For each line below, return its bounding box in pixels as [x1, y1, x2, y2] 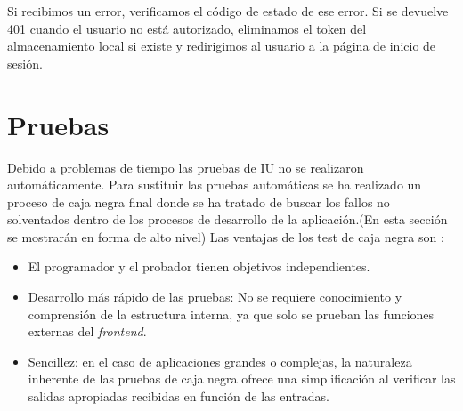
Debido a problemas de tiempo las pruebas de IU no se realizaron [7, 157, 364, 176]
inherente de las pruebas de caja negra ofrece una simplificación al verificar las [28, 369, 456, 388]
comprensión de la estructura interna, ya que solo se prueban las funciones [28, 304, 435, 323]
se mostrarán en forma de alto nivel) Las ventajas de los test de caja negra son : [7, 227, 444, 246]
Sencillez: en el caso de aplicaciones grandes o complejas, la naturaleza [28, 351, 412, 370]
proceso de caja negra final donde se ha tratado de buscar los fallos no [7, 192, 390, 211]
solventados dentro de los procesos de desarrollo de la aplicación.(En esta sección [7, 210, 448, 229]
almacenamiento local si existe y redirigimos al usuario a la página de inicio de [7, 36, 436, 55]
